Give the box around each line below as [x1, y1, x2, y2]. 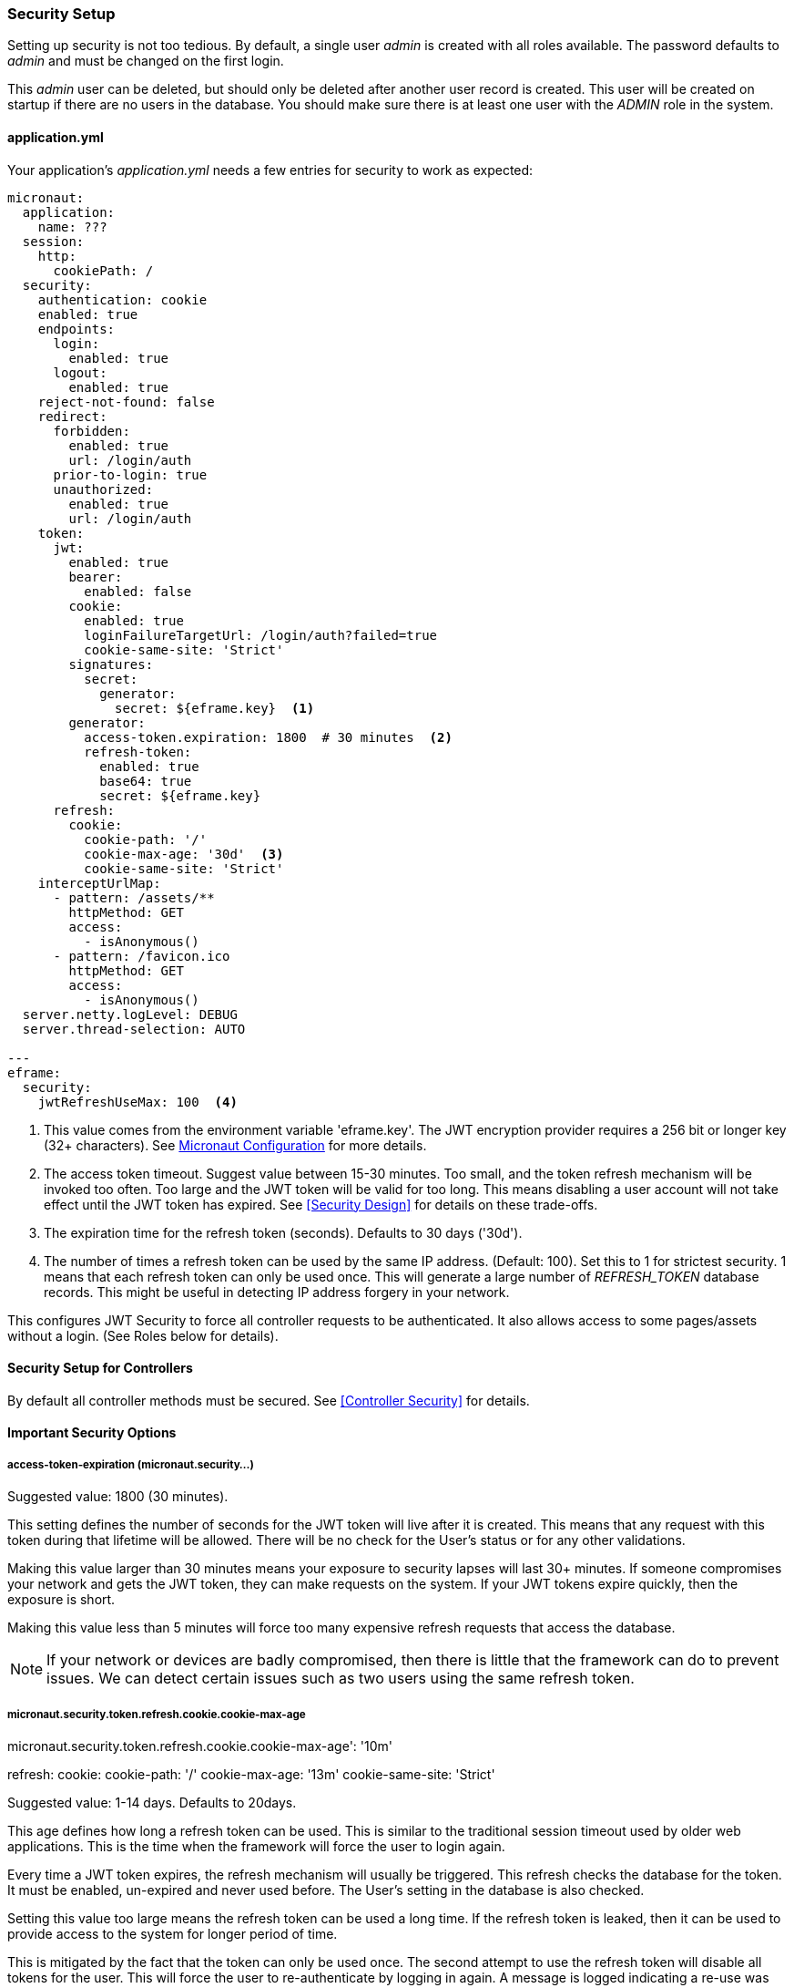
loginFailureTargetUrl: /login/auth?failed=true [84, 627, 438, 643]
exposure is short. [7, 1591, 116, 1608]
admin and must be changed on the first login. [7, 53, 284, 69]
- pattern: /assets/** [53, 890, 215, 905]
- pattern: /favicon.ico [53, 948, 230, 963]
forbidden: [53, 423, 130, 438]
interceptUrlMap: [37, 875, 161, 891]
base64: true [99, 773, 192, 788]
